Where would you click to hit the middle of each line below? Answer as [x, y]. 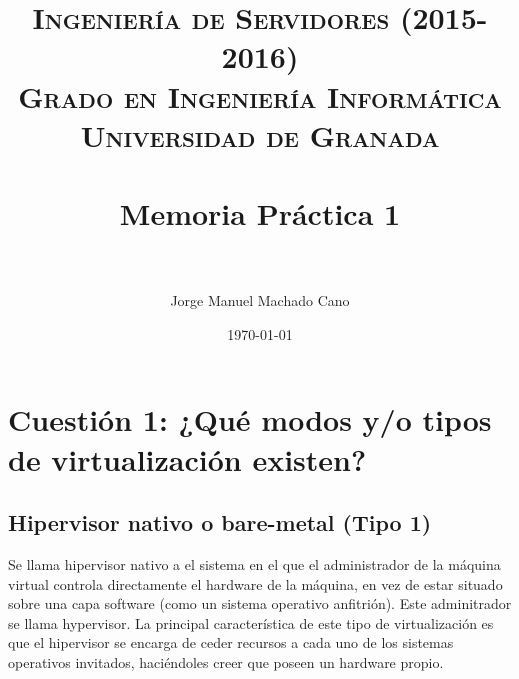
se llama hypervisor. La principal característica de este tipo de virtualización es [251, 622]
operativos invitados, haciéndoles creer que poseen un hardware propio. [226, 661]
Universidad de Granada [260, 134]
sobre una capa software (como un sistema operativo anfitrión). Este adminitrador [260, 603]
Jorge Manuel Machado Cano [260, 300]
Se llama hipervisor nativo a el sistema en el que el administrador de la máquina [254, 564]
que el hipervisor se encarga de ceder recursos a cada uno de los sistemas [231, 642]
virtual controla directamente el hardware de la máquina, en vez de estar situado [255, 583]
